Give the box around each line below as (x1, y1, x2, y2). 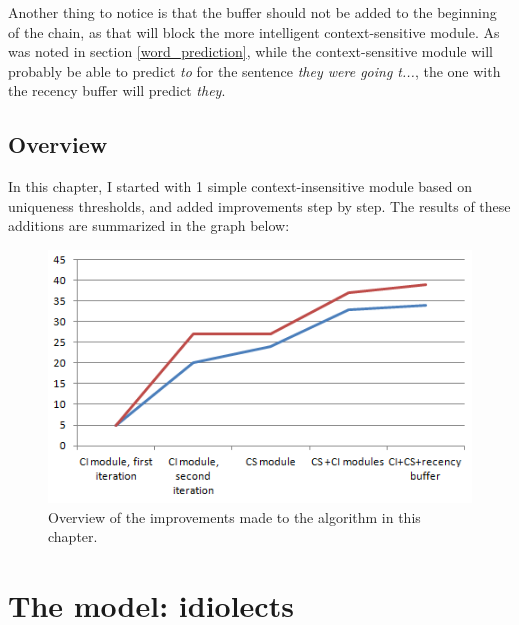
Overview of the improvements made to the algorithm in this (48, 506, 421, 527)
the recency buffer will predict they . (8, 80, 226, 101)
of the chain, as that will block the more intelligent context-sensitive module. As (8, 21, 500, 42)
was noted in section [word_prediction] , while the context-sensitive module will (8, 41, 493, 62)
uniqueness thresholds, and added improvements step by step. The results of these (8, 195, 511, 216)
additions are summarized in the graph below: (8, 215, 290, 236)
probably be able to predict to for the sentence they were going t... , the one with (8, 60, 501, 81)
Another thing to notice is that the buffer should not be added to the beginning (8, 2, 497, 22)
